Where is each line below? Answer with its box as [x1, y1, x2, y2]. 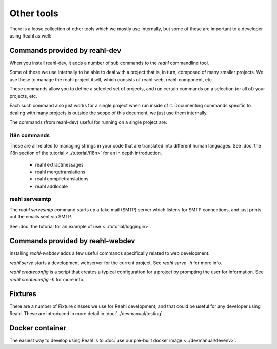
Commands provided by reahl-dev [9, 46, 122, 55]
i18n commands [9, 132, 50, 139]
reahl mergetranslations [35, 169, 86, 175]
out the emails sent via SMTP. [9, 214, 73, 220]
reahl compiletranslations [35, 176, 89, 182]
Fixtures [9, 289, 37, 298]
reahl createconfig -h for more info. [9, 276, 85, 282]
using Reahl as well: [9, 32, 51, 39]
